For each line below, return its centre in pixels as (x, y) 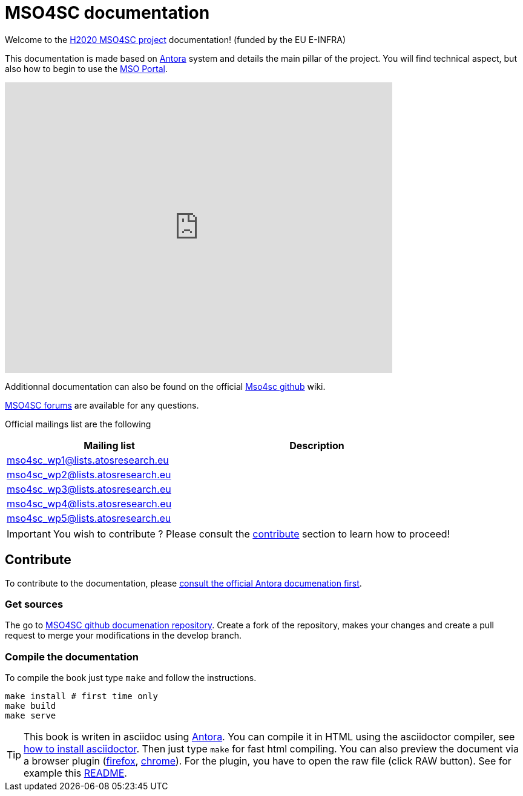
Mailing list (109, 445)
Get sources (34, 604)
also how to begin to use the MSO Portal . (86, 68)
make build (31, 706)
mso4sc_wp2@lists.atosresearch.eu (89, 474)
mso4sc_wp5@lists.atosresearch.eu (89, 518)
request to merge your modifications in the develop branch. (123, 636)
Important (29, 534)
